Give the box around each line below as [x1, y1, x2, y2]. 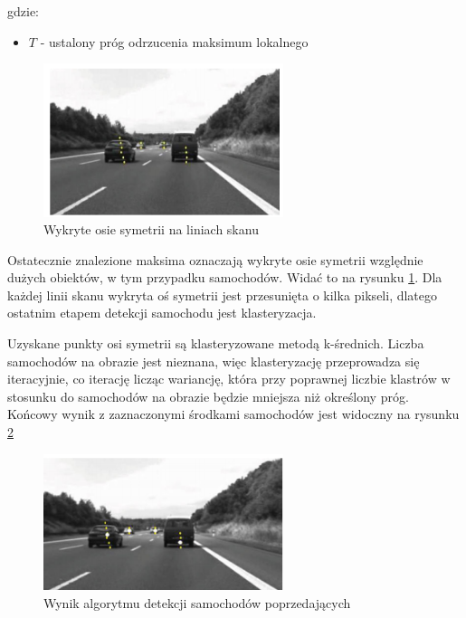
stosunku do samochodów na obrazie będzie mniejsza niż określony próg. [7, 386, 409, 405]
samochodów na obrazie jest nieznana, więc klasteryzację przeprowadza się [7, 351, 420, 370]
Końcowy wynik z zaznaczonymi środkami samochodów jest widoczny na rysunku [7, 404, 460, 423]
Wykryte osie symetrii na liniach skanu [43, 220, 259, 239]
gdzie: [7, 2, 39, 20]
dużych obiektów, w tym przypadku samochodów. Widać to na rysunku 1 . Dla [7, 268, 442, 287]
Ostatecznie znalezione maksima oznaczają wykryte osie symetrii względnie [7, 250, 423, 269]
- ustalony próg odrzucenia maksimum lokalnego [40, 32, 309, 51]
